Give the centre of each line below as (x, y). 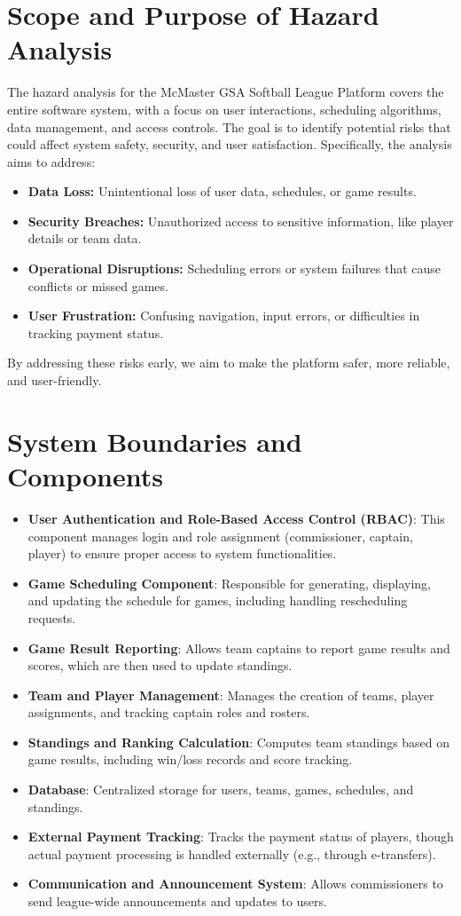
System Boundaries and (155, 441)
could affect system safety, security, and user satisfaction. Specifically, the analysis (230, 144)
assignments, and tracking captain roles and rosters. (169, 712)
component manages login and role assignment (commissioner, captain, (220, 536)
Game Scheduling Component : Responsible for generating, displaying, (229, 583)
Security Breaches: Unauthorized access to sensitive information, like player (241, 221)
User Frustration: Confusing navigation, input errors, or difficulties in (224, 316)
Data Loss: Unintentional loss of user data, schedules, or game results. (222, 191)
